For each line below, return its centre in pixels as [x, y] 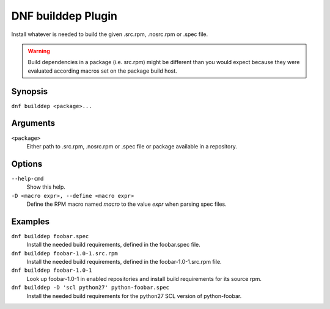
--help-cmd [28, 178]
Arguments [33, 123]
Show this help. [46, 187]
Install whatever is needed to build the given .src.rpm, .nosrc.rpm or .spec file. [109, 34]
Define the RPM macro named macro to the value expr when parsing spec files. [127, 204]
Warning [39, 51]
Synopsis [30, 91]
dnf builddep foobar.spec [50, 236]
